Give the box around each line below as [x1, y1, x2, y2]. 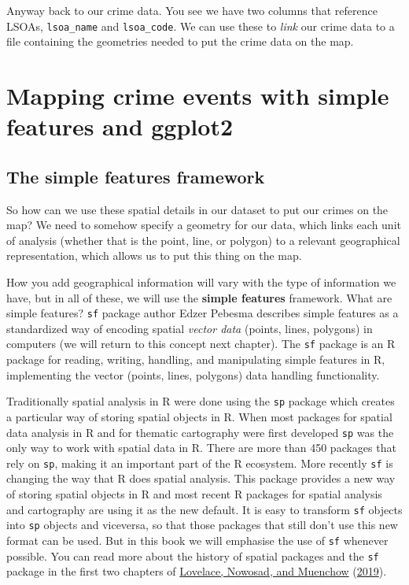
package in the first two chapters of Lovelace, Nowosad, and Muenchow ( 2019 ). [6, 563, 387, 579]
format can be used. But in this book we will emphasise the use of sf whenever [6, 531, 389, 548]
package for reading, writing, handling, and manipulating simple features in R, [6, 351, 385, 368]
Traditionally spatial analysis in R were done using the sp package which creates [6, 393, 395, 409]
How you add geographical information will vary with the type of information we [6, 273, 396, 290]
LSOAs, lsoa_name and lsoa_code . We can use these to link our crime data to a [6, 17, 395, 34]
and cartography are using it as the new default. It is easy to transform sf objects [6, 501, 403, 517]
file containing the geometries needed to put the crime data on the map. [6, 33, 354, 50]
